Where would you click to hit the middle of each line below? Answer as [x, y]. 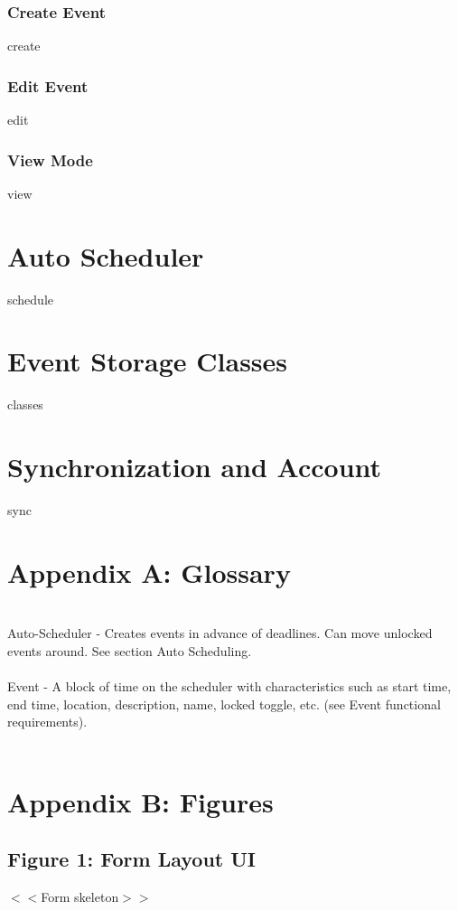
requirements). [47, 722]
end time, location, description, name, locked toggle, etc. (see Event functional [224, 704]
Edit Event [48, 85]
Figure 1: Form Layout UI [131, 859]
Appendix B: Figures [140, 801]
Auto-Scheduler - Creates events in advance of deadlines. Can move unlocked [220, 633]
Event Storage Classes [148, 361]
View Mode [50, 159]
